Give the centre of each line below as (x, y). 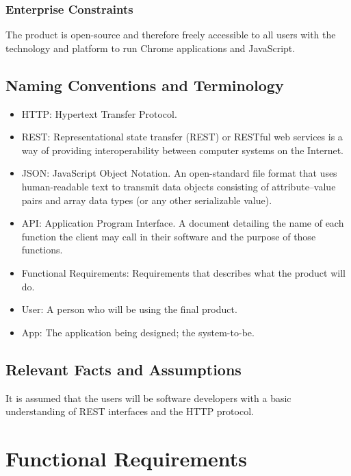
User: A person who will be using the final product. (129, 309)
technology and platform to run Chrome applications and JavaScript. (151, 48)
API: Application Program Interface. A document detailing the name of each (183, 223)
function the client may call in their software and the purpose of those (169, 236)
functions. (42, 250)
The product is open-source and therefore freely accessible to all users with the (171, 35)
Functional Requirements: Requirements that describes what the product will (183, 272)
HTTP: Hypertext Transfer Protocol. (99, 113)
